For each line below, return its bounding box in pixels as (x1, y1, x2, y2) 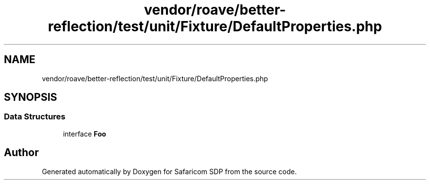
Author (4, 146, 39, 159)
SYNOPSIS (4, 91, 57, 104)
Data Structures (4, 112, 66, 122)
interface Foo (63, 129, 107, 138)
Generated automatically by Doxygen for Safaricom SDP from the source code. (42, 167, 297, 176)
